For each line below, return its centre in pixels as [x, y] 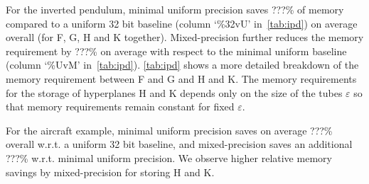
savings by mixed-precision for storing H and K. [110, 172]
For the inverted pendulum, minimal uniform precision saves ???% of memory [175, 9]
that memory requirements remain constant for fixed [120, 107]
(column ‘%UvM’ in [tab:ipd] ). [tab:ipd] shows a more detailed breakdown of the [182, 65]
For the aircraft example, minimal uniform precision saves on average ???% [169, 130]
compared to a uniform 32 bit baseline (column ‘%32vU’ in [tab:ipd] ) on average [182, 23]
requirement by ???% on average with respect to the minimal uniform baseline [176, 51]
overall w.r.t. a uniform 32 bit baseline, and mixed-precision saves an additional [179, 144]
